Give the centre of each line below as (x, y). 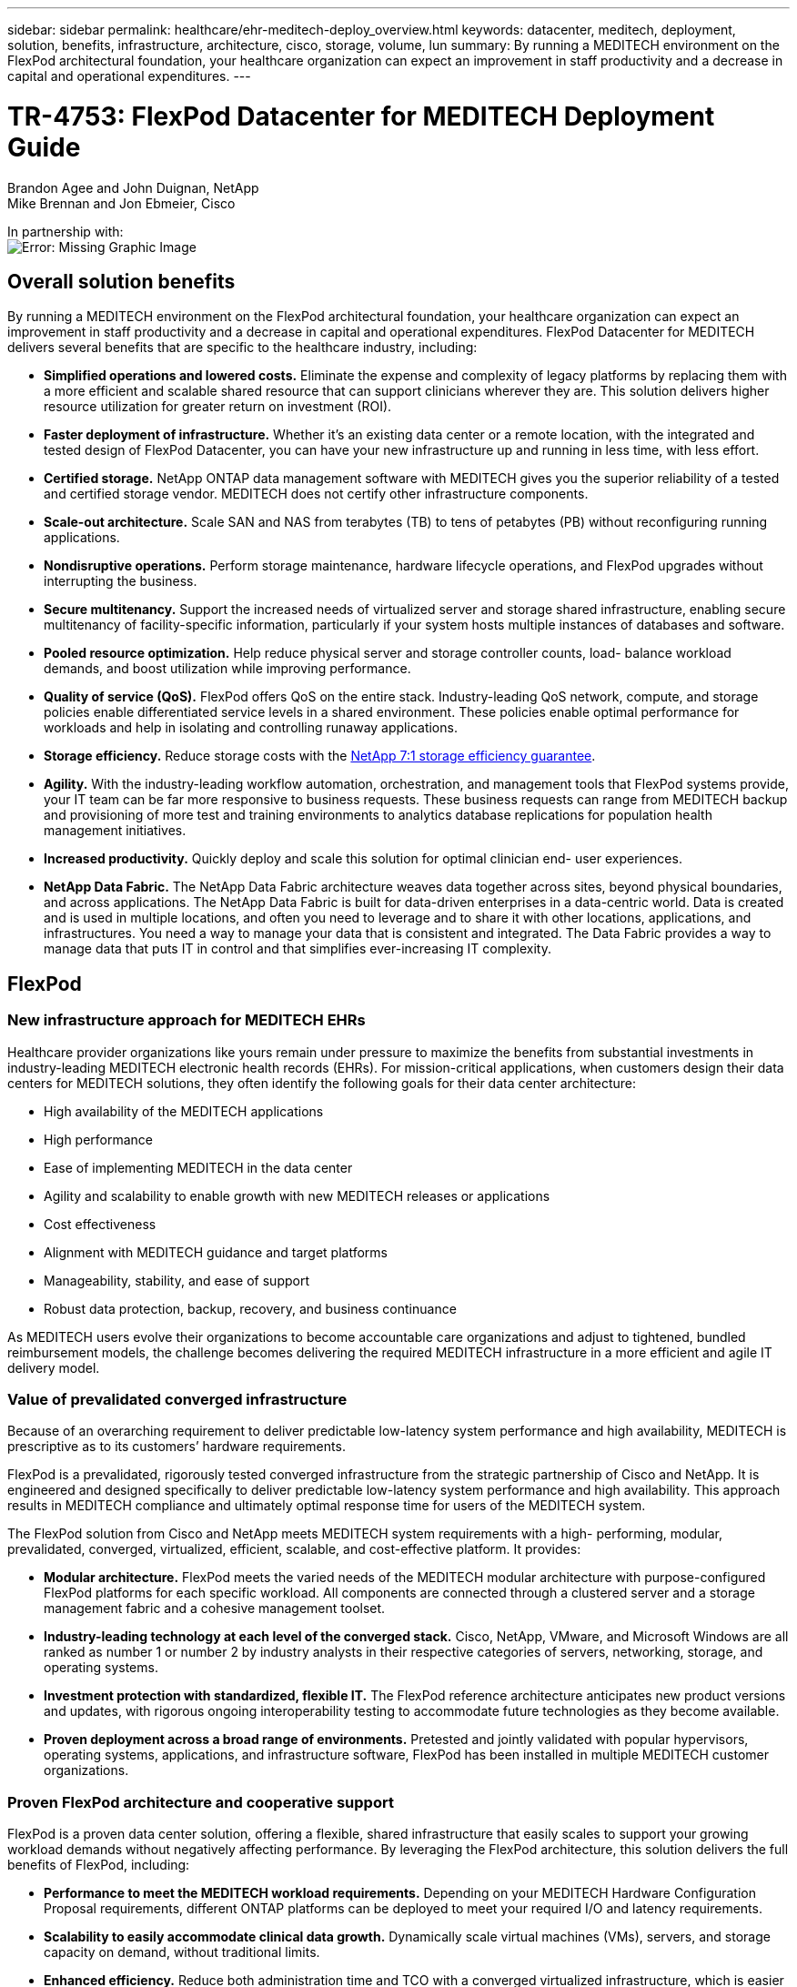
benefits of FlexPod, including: (99, 1865)
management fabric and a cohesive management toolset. (215, 1609)
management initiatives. (115, 831)
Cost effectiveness (100, 1224)
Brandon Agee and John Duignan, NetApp (133, 187)
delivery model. (54, 1367)
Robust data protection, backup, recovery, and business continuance (250, 1308)
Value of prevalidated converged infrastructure (177, 1399)
